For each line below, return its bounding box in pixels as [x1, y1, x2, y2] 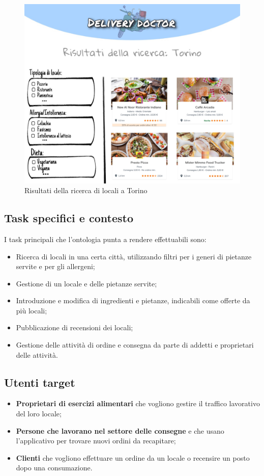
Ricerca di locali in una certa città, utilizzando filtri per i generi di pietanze [16, 251, 252, 261]
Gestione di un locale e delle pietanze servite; [16, 278, 157, 288]
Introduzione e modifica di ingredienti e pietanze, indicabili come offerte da [16, 295, 250, 306]
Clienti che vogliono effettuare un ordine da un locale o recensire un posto [16, 452, 250, 463]
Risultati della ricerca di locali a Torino [24, 185, 148, 196]
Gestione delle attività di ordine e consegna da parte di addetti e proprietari [16, 339, 254, 350]
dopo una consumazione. [16, 462, 93, 473]
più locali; [16, 305, 47, 315]
